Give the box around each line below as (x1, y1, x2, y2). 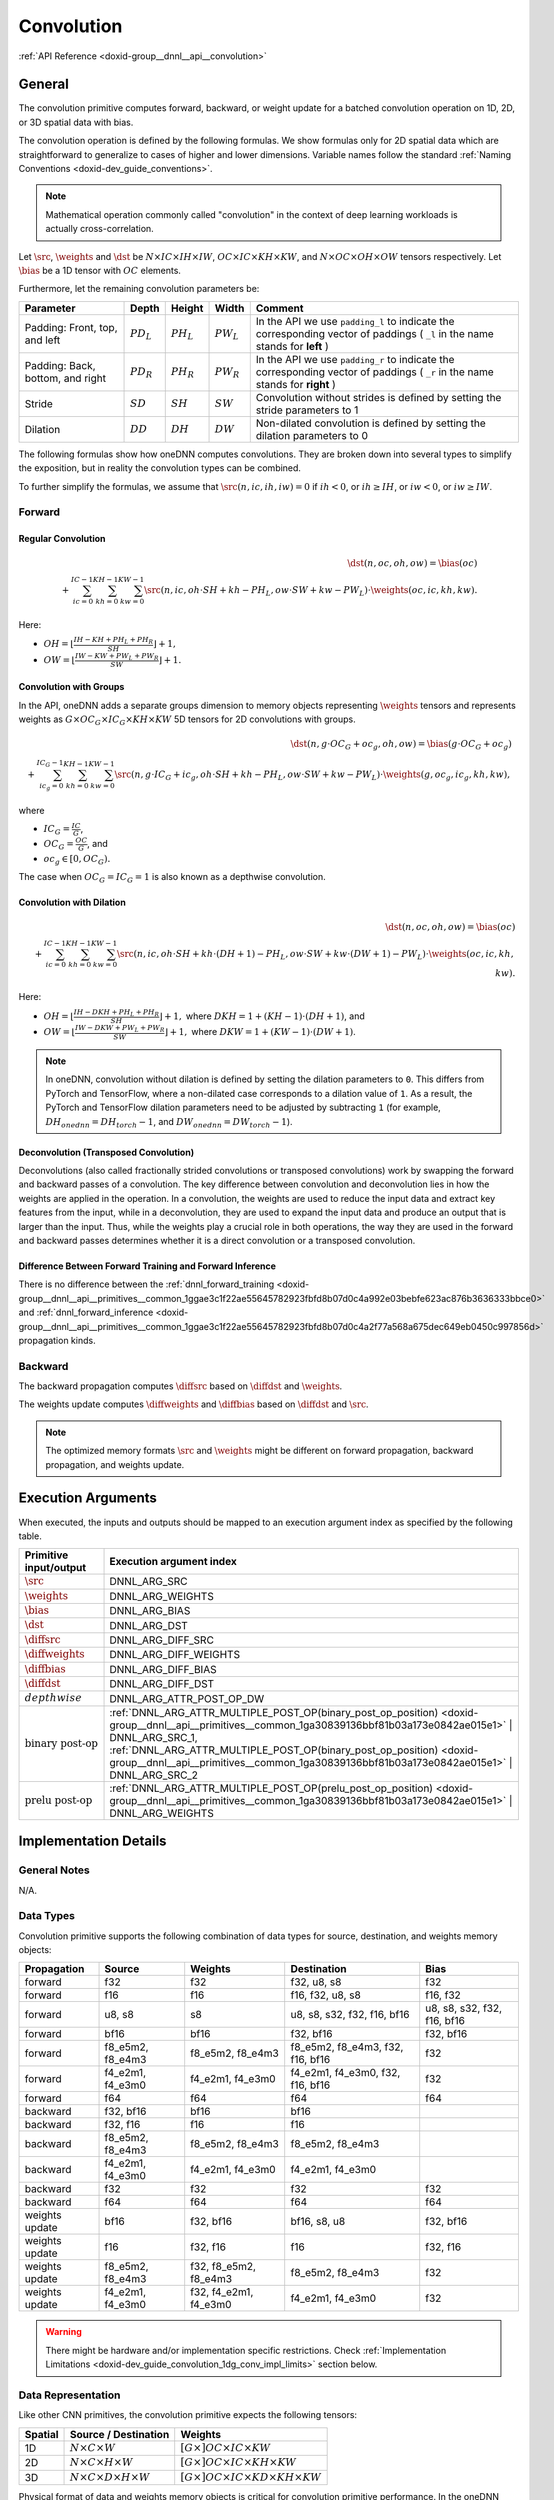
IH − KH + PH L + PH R (73, 635, 154, 646)
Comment (255, 301, 304, 315)
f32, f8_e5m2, (190, 2260, 257, 2274)
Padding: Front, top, (24, 320, 118, 334)
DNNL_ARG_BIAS (109, 1604, 191, 1618)
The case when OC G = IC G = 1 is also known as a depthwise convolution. (18, 870, 326, 885)
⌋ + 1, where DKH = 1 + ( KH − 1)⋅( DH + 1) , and (158, 1010, 365, 1022)
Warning (45, 2326, 82, 2338)
